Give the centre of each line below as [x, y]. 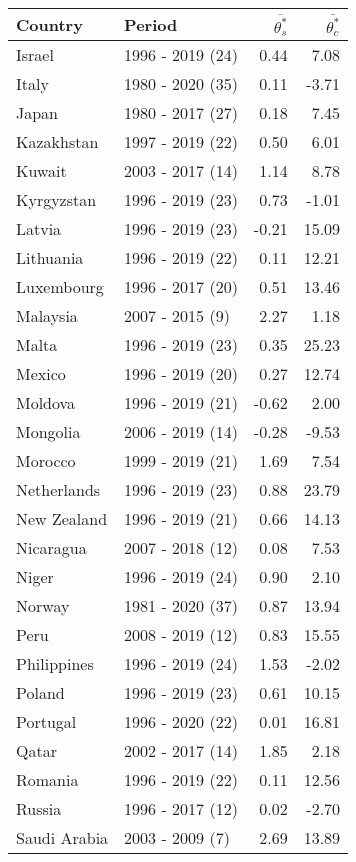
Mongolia [48, 432]
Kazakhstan [57, 142]
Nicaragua [51, 548]
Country [49, 25]
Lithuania [50, 258]
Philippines [55, 664]
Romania [47, 780]
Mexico [41, 374]
